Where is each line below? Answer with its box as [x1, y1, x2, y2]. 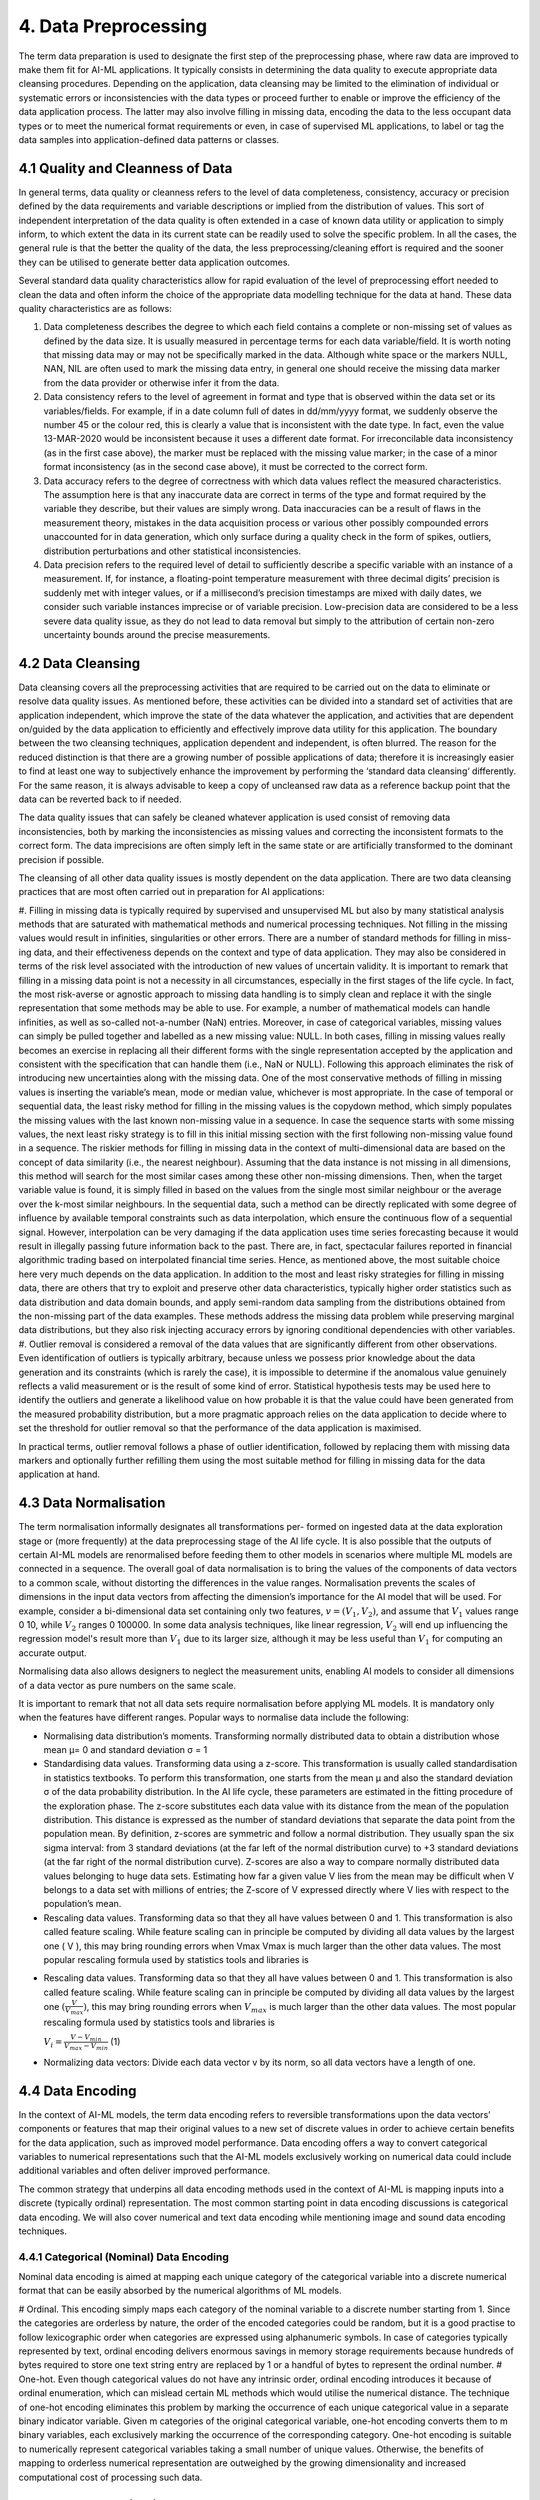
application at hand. [18, 1468, 100, 1480]
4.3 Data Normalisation [18, 1495, 166, 1512]
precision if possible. [18, 853, 105, 865]
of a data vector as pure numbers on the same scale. [18, 1679, 237, 1691]
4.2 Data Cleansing [18, 655, 141, 672]
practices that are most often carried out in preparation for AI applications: [18, 886, 325, 898]
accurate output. [18, 1646, 87, 1659]
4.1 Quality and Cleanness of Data [18, 160, 233, 177]
